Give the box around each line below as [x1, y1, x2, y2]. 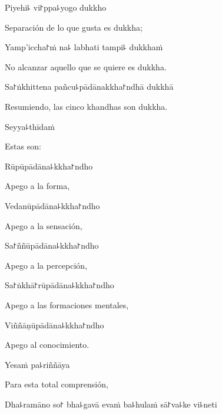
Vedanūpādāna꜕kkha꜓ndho [5, 199, 100, 211]
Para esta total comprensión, [5, 378, 108, 390]
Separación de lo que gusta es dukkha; [5, 21, 143, 33]
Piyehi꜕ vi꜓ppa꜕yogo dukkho [5, 1, 107, 13]
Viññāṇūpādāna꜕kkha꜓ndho [5, 318, 104, 331]
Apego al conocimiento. [5, 338, 90, 351]
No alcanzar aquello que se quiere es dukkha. [5, 60, 167, 73]
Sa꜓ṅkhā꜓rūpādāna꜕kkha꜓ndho [5, 279, 114, 291]
